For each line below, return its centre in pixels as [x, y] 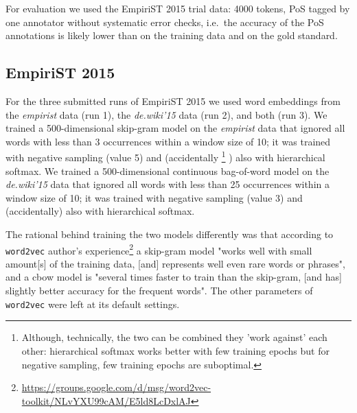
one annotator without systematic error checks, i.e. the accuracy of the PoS [165, 22]
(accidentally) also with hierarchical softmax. [100, 211]
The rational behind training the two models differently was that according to [170, 234]
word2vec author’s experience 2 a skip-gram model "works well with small [159, 249]
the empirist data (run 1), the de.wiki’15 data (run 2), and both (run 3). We [166, 114]
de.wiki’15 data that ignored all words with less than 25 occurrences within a [168, 184]
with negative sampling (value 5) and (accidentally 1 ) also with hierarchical [165, 156]
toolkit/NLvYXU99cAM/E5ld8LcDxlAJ [106, 400]
